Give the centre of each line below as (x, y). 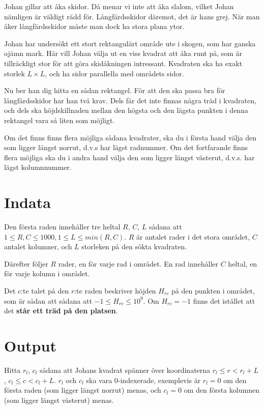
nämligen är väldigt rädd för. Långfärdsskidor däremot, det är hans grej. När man (132, 16)
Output (30, 345)
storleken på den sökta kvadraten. (134, 246)
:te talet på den (45, 290)
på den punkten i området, (213, 290)
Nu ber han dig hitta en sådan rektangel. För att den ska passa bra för (115, 90)
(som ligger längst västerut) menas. (59, 400)
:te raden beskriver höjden (115, 290)
